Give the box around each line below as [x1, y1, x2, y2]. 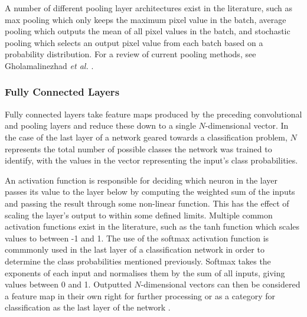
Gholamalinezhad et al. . [5, 59, 94, 71]
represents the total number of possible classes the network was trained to [5, 142, 272, 155]
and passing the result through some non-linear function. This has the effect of [5, 197, 289, 209]
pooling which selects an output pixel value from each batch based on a [5, 36, 263, 48]
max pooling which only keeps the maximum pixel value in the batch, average [5, 13, 286, 25]
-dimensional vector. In [205, 119, 289, 132]
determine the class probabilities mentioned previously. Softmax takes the [5, 254, 271, 267]
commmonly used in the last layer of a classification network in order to [5, 243, 264, 256]
